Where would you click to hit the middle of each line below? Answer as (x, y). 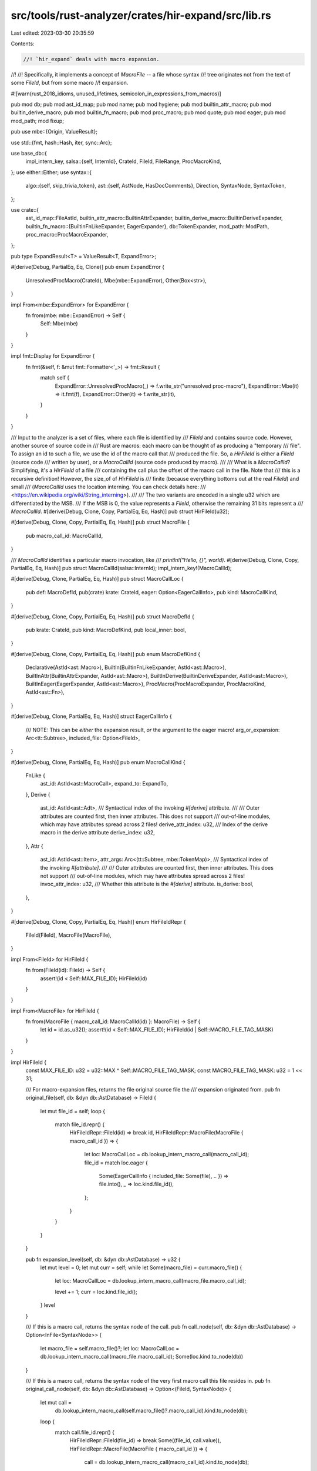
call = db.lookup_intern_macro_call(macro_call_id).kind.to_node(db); (167, 1462)
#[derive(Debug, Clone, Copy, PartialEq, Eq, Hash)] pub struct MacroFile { (100, 522)
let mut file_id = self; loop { (73, 1111)
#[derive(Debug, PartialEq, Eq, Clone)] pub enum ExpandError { (88, 267)
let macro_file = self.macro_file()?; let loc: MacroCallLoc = (110, 1348)
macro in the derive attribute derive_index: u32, (97, 833)
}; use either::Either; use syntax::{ (51, 172)
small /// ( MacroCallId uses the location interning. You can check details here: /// (109, 487)
